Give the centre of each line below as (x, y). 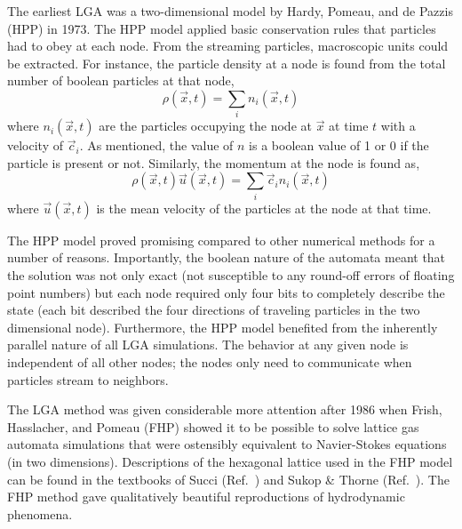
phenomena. (40, 513)
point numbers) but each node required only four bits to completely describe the (226, 292)
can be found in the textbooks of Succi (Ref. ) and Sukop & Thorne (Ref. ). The (228, 479)
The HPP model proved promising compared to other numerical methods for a (221, 240)
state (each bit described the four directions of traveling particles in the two (214, 310)
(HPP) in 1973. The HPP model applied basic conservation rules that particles (222, 28)
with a (398, 126)
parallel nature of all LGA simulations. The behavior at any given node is (208, 345)
